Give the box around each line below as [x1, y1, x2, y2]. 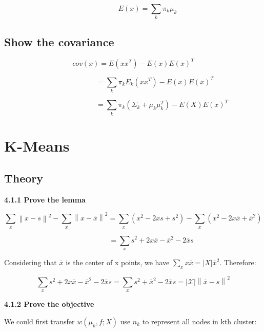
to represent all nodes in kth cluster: [142, 316, 257, 327]
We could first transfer [4, 316, 75, 327]
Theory [4, 170, 44, 186]
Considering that [4, 256, 57, 267]
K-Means [4, 135, 70, 156]
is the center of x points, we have [66, 256, 170, 267]
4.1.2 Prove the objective [4, 299, 94, 309]
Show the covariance [4, 33, 114, 49]
